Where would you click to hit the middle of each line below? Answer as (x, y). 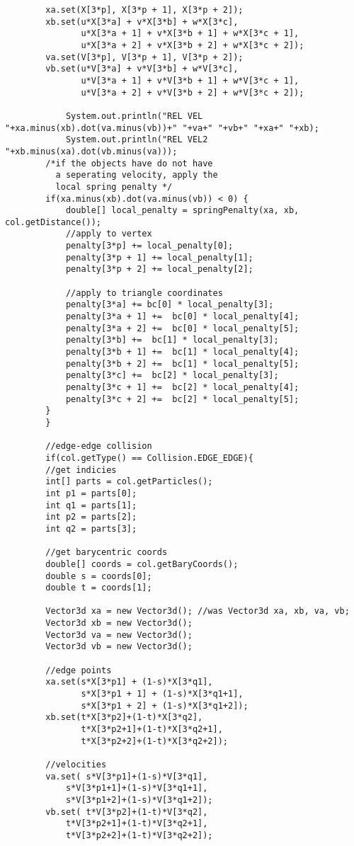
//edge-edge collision (99, 446)
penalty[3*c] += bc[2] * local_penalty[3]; (172, 376)
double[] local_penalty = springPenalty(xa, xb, (182, 211)
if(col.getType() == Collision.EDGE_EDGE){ (149, 458)
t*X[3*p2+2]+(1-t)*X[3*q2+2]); (154, 741)
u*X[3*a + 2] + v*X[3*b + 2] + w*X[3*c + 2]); (193, 45)
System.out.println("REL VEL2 (137, 140)
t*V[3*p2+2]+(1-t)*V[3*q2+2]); (139, 835)
